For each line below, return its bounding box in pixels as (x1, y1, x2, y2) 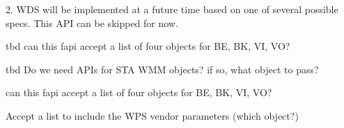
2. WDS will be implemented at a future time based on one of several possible (6, 2, 338, 16)
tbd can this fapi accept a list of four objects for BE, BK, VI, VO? (6, 39, 290, 53)
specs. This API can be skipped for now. (6, 15, 178, 30)
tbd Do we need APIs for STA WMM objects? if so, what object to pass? (6, 62, 319, 76)
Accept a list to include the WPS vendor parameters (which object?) (6, 108, 299, 122)
